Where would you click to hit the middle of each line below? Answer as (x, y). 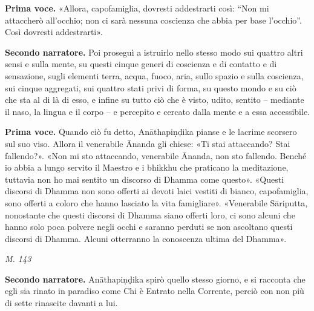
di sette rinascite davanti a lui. (61, 303)
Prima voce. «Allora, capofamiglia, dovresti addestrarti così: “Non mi (137, 8)
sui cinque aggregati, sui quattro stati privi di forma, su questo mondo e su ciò (151, 87)
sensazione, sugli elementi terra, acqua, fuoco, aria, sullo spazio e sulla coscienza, (154, 75)
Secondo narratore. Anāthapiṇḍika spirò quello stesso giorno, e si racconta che (155, 279)
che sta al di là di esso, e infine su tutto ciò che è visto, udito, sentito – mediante (155, 100)
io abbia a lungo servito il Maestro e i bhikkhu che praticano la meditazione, (147, 167)
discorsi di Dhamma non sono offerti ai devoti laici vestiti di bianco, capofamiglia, (157, 191)
